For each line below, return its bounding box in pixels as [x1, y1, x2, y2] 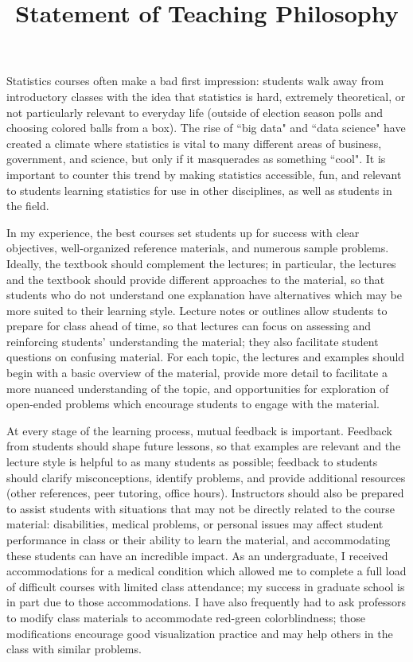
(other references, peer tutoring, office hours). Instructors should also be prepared [6, 485, 404, 501]
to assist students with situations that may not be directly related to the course [6, 500, 395, 516]
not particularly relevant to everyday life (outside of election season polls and [6, 103, 383, 120]
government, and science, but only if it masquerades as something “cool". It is [6, 150, 386, 167]
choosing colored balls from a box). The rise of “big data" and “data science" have [6, 119, 406, 136]
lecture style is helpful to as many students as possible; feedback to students [6, 454, 378, 470]
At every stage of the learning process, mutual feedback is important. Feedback [6, 422, 392, 438]
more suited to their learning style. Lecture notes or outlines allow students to [6, 302, 388, 318]
